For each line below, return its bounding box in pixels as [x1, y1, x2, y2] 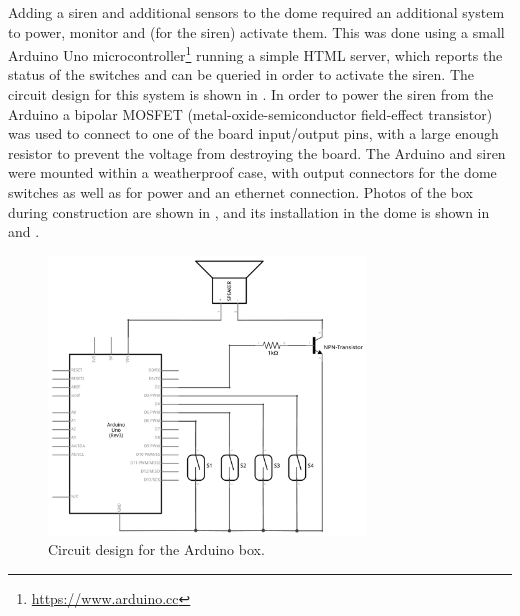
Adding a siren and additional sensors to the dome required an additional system [8, 2, 505, 22]
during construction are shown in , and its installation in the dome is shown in [8, 201, 490, 222]
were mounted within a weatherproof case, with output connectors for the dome [8, 162, 497, 183]
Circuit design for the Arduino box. [48, 539, 265, 560]
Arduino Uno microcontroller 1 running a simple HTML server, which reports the [8, 42, 503, 65]
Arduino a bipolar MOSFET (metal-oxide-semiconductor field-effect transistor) [8, 103, 493, 124]
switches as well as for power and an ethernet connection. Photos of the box [8, 182, 473, 202]
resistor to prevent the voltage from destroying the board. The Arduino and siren [8, 142, 506, 163]
